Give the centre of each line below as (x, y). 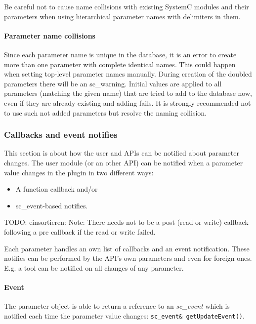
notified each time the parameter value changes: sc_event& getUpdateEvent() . (124, 315)
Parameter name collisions (50, 35)
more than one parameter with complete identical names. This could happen (120, 64)
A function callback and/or (57, 189)
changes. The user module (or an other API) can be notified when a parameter (124, 162)
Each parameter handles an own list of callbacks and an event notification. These (127, 248)
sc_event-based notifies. (52, 205)
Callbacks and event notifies (61, 135)
